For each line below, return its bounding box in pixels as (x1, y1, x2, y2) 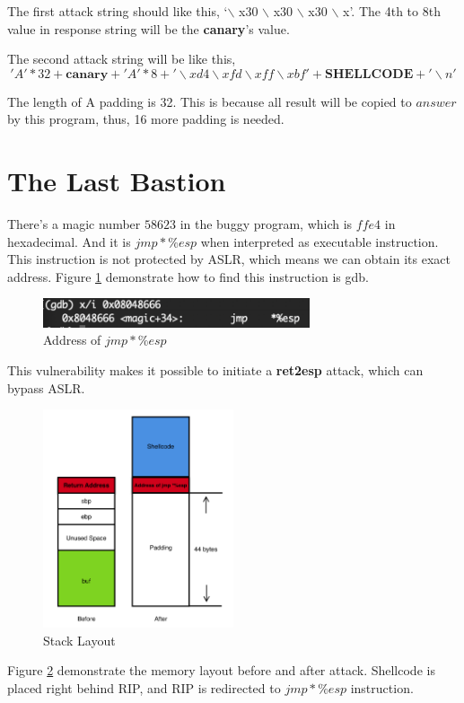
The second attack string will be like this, (7, 49, 236, 68)
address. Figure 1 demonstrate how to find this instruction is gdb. (7, 267, 369, 286)
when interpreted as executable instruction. (200, 232, 439, 250)
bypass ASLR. (7, 378, 85, 397)
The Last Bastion (7, 163, 226, 199)
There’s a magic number (7, 215, 141, 233)
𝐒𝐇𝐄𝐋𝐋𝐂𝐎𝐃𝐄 (325, 67, 414, 81)
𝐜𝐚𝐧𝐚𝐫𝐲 (66, 67, 109, 81)
